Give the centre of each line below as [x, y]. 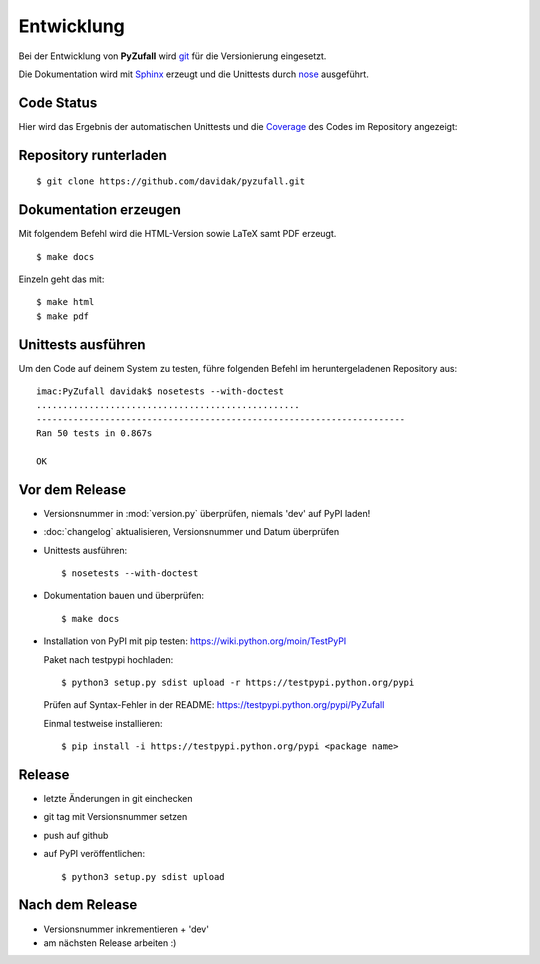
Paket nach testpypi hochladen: [108, 659]
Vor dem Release [72, 489]
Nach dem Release [78, 905]
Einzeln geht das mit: [61, 279]
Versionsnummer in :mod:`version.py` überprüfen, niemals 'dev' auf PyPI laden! [207, 513]
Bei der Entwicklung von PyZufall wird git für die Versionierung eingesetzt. [172, 56]
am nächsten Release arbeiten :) [110, 942]
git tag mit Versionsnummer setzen [115, 817]
